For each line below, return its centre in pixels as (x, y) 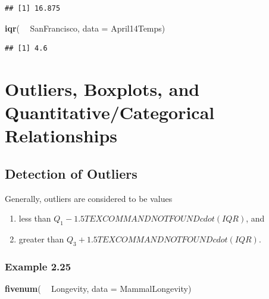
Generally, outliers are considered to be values (89, 198)
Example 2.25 (38, 266)
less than (35, 218)
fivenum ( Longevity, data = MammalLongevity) (98, 289)
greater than (41, 239)
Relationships (61, 136)
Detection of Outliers (71, 173)
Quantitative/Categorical (110, 112)
